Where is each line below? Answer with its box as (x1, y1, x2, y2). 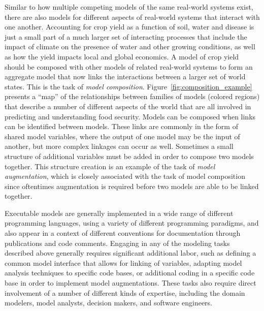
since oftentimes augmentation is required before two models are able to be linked (5, 180, 259, 191)
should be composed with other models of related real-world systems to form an (5, 61, 253, 72)
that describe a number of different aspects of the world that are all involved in (5, 101, 251, 111)
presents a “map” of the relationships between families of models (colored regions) (5, 91, 260, 102)
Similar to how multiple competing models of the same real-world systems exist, (5, 2, 253, 12)
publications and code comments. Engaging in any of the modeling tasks (5, 237, 230, 248)
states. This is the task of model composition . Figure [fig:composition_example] (5, 81, 252, 91)
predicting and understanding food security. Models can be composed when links (5, 111, 256, 121)
